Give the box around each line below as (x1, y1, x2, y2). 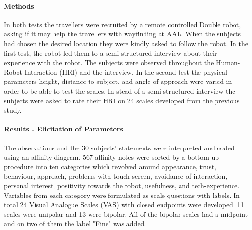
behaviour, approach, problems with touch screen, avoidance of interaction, (4, 171, 228, 181)
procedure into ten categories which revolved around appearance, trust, (4, 161, 216, 171)
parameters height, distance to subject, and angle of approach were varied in (4, 76, 232, 86)
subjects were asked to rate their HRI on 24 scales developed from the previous (4, 95, 240, 105)
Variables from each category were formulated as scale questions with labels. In (4, 190, 240, 200)
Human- (216, 57, 240, 67)
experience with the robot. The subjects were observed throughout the (4, 57, 214, 67)
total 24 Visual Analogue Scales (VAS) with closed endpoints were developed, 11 (4, 199, 244, 210)
